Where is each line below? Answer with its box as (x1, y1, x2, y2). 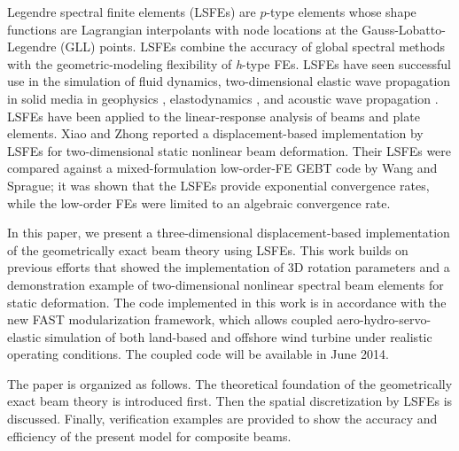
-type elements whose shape (266, 3, 416, 20)
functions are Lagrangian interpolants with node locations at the (7, 19, 358, 38)
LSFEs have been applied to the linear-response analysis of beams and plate (7, 106, 420, 125)
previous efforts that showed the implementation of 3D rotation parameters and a (7, 258, 450, 276)
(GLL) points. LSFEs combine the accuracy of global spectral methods (60, 37, 446, 56)
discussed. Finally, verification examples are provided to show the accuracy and (7, 409, 438, 428)
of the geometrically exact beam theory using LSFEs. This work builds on (7, 240, 408, 259)
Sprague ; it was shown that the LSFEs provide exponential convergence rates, (7, 175, 430, 194)
